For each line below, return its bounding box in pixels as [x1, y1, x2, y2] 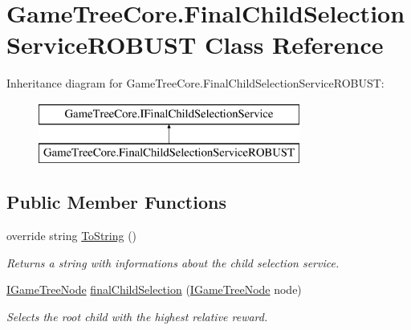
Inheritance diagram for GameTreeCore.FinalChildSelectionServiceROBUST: [6, 75, 385, 92]
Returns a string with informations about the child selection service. [6, 254, 340, 271]
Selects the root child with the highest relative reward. [6, 308, 268, 325]
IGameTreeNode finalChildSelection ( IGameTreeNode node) [6, 281, 302, 298]
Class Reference [205, 28, 384, 61]
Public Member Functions [6, 189, 226, 214]
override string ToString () [6, 227, 137, 244]
